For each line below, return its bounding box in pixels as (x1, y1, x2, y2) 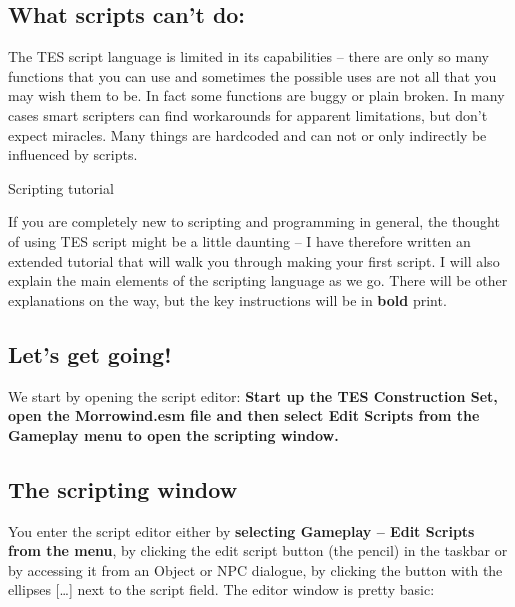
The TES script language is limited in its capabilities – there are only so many (8, 46, 489, 67)
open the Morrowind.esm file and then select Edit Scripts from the (8, 405, 480, 426)
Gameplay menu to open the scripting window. (8, 424, 339, 445)
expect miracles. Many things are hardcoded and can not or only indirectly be (8, 124, 487, 145)
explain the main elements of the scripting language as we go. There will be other (8, 270, 508, 291)
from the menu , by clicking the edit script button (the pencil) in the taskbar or (8, 540, 508, 561)
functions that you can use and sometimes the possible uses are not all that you (8, 65, 497, 86)
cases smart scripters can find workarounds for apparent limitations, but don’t (8, 104, 488, 125)
